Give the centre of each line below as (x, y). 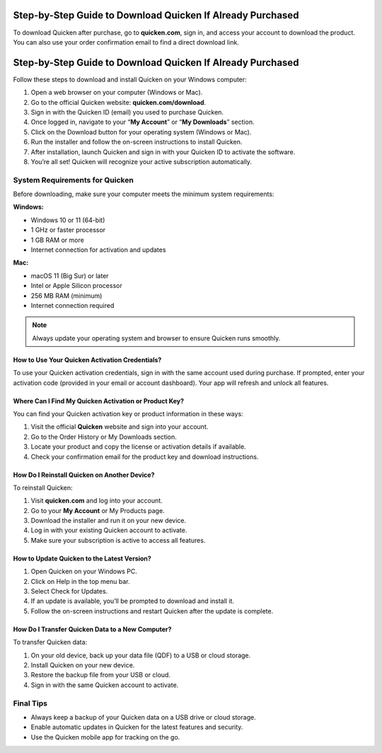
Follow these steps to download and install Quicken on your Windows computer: (130, 79)
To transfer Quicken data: (50, 642)
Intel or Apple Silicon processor (77, 286)
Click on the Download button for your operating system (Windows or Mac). (141, 132)
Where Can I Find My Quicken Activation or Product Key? (98, 401)
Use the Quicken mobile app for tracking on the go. (105, 737)
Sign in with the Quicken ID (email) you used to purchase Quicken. (127, 112)
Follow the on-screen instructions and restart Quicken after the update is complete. (152, 611)
